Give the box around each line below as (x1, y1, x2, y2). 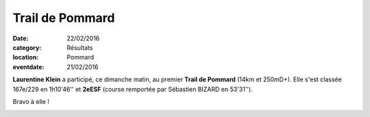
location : (12, 53, 39, 62)
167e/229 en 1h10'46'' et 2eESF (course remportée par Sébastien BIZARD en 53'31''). (12, 85, 253, 93)
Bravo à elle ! (12, 97, 49, 105)
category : (12, 43, 42, 51)
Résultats (66, 43, 93, 51)
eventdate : (12, 62, 45, 71)
